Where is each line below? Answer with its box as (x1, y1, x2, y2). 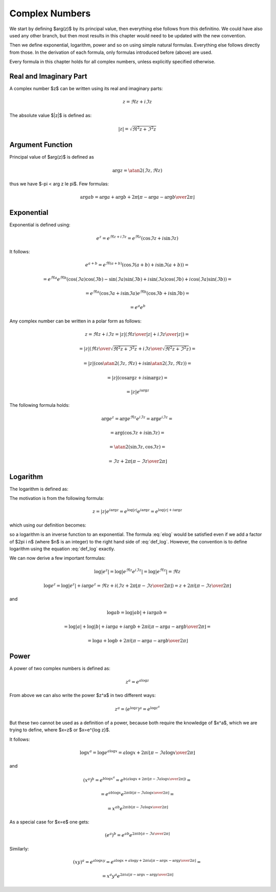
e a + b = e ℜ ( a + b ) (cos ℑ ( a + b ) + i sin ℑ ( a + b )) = (85, 261, 189, 268)
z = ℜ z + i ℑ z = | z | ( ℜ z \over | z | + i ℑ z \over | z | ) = (85, 331, 189, 337)
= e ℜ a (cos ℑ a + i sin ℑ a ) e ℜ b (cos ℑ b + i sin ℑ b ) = (85, 290, 190, 296)
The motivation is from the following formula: (9, 495, 104, 502)
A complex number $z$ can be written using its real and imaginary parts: (9, 85, 163, 92)
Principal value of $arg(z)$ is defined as (9, 154, 94, 160)
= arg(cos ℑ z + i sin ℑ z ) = (110, 430, 165, 436)
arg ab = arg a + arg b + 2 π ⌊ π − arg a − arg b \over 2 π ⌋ (80, 194, 195, 200)
